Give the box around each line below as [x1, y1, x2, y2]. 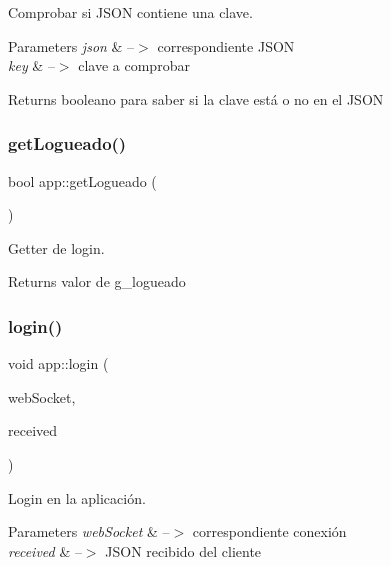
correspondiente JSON [157, 35, 295, 56]
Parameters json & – [8, 35, 135, 56]
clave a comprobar [78, 55, 190, 76]
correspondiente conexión [192, 521, 347, 542]
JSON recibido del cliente [105, 540, 262, 561]
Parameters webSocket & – [8, 521, 170, 542]
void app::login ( [8, 353, 109, 374]
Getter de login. [8, 237, 105, 258]
